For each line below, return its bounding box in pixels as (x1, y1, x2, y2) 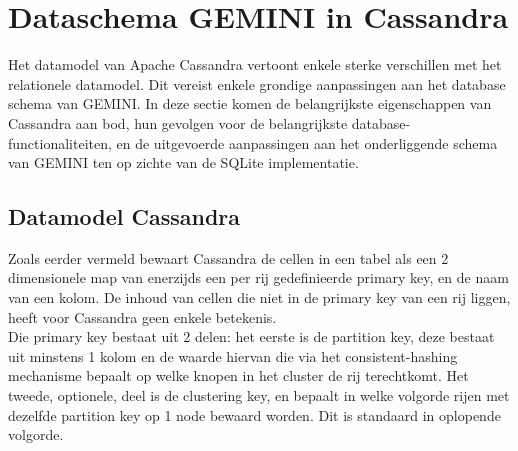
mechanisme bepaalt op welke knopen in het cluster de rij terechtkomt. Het (8, 365, 469, 386)
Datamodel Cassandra (8, 201, 241, 232)
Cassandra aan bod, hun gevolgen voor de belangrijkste (8, 112, 348, 133)
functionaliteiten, (8, 132, 112, 153)
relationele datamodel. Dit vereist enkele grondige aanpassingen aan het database (8, 73, 506, 94)
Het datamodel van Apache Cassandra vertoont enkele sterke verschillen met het (8, 54, 502, 75)
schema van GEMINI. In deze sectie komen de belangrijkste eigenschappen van (8, 93, 492, 114)
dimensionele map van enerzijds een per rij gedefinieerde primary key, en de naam (8, 267, 509, 288)
